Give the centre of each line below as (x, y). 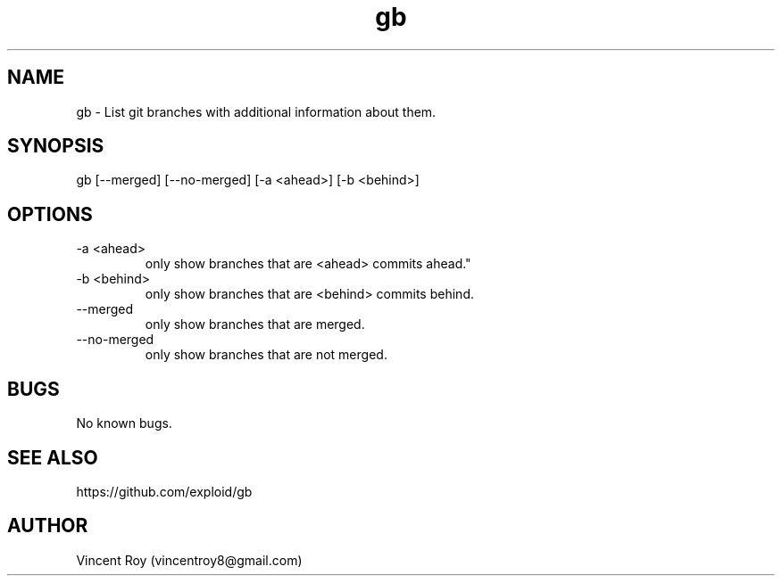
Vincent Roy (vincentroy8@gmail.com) (189, 560)
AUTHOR (48, 526)
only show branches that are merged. (255, 324)
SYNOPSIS (56, 146)
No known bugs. (124, 423)
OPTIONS (50, 214)
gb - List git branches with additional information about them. (256, 111)
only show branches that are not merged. (266, 355)
